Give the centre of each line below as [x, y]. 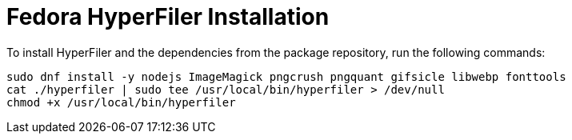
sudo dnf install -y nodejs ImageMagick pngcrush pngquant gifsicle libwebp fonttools [286, 76]
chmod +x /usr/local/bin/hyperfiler [121, 102]
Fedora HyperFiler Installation [168, 17]
